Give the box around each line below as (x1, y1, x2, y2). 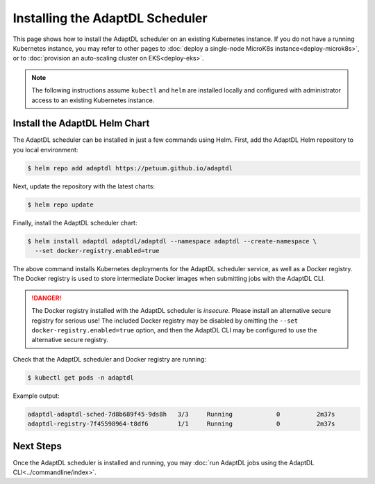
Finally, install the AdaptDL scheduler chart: (12, 218, 137, 227)
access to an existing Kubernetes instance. (31, 96, 155, 104)
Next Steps (12, 440, 62, 452)
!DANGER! (31, 293, 62, 302)
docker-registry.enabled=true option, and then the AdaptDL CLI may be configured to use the (31, 326, 317, 334)
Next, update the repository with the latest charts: (12, 181, 156, 191)
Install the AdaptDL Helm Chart (12, 118, 150, 129)
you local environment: (12, 145, 78, 154)
